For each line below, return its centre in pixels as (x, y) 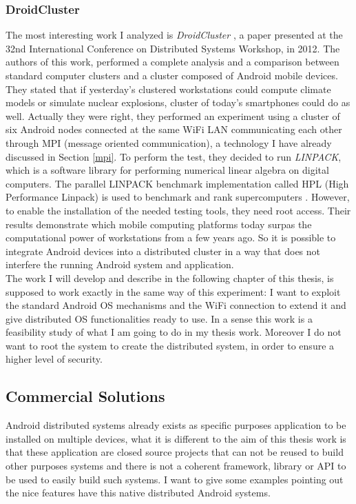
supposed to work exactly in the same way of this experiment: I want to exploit (173, 291)
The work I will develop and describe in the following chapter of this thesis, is (170, 278)
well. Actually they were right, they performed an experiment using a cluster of (173, 115)
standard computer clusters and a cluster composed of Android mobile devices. (172, 75)
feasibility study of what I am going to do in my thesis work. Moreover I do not (174, 332)
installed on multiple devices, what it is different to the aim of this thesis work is (176, 438)
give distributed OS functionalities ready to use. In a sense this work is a (159, 318)
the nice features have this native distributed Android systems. (138, 493)
